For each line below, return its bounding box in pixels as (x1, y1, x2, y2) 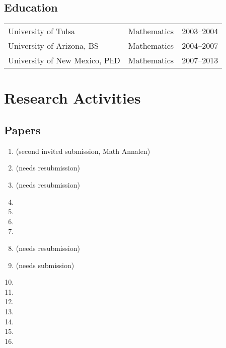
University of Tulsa (8, 25, 76, 37)
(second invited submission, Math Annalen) (16, 145, 150, 156)
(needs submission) (16, 259, 74, 270)
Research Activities (4, 88, 141, 108)
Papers (4, 122, 41, 137)
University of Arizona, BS (8, 40, 99, 52)
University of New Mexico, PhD (8, 54, 120, 66)
